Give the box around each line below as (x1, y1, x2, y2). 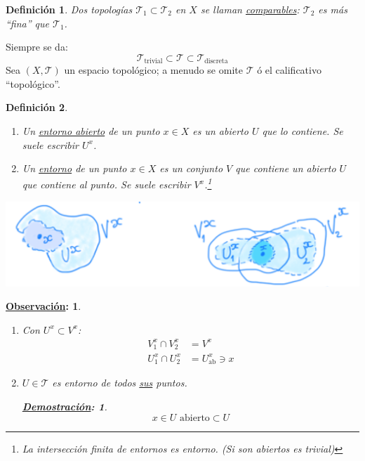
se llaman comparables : (200, 2, 300, 16)
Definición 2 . (6, 100, 68, 115)
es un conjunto (159, 161, 223, 176)
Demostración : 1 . (22, 398, 107, 413)
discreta (204, 58, 228, 65)
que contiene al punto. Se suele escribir (22, 177, 191, 192)
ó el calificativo (257, 63, 321, 77)
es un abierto (192, 124, 248, 138)
